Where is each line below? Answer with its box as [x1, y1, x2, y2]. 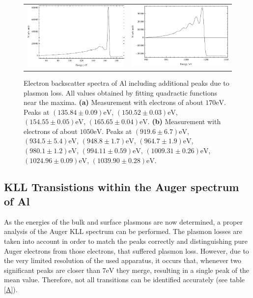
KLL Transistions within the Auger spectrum [4, 179, 239, 194]
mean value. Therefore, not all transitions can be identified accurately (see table [4, 274, 245, 285]
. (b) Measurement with [147, 116, 221, 127]
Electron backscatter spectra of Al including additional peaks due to [24, 77, 229, 88]
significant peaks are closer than [4, 265, 100, 275]
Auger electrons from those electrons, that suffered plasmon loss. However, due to [4, 245, 249, 256]
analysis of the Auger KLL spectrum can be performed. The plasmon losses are [4, 226, 242, 236]
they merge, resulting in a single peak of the [116, 265, 250, 275]
